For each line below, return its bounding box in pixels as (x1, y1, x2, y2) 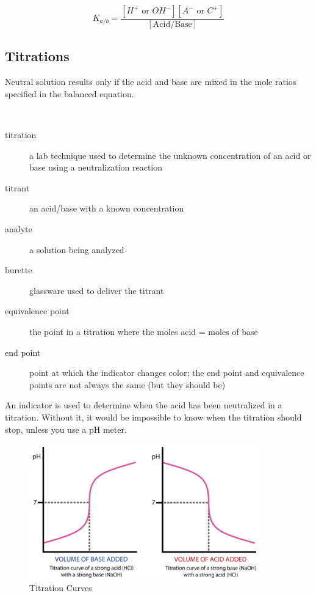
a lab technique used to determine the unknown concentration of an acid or (29, 149, 311, 161)
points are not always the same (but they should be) (29, 378, 226, 391)
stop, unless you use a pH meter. (5, 422, 127, 435)
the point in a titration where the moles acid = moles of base (29, 325, 258, 337)
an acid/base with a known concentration (29, 202, 184, 215)
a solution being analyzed (29, 243, 124, 256)
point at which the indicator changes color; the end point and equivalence (29, 366, 304, 379)
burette (5, 263, 32, 276)
